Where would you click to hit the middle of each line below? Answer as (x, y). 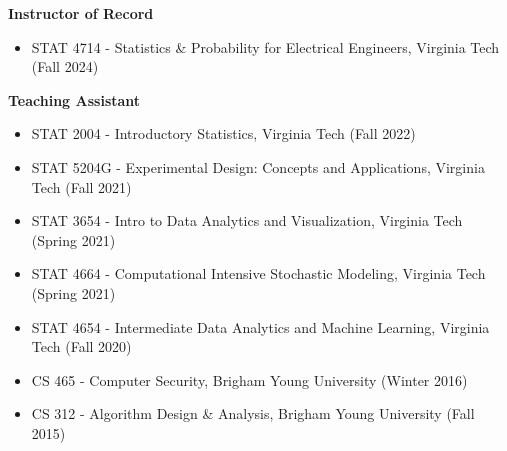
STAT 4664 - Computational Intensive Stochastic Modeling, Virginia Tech (258, 273)
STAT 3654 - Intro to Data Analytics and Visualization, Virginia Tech (247, 220)
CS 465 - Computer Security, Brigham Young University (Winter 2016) (249, 379)
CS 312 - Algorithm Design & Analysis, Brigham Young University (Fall (253, 413)
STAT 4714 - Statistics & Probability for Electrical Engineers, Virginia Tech (265, 46)
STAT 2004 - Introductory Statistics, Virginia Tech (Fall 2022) (223, 133)
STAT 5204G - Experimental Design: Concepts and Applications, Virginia (258, 166)
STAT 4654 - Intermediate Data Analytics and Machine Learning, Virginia (260, 326)
